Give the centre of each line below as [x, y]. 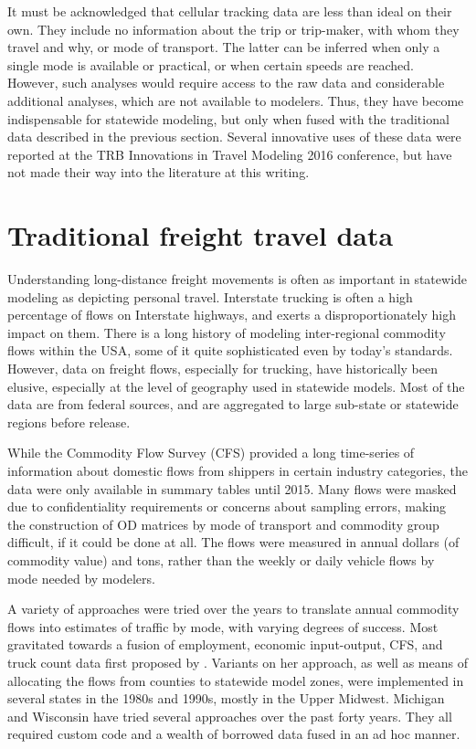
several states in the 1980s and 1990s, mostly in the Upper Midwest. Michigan [226, 698]
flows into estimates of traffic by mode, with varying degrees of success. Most [223, 626]
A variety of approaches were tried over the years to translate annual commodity [233, 609]
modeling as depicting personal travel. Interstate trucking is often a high [210, 296]
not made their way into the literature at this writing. [159, 172]
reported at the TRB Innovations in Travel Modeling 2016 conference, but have [230, 154]
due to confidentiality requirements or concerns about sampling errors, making [227, 506]
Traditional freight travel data [201, 235]
